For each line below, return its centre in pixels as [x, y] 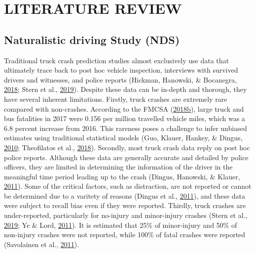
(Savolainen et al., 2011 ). [42, 244]
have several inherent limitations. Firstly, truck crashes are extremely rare [116, 99]
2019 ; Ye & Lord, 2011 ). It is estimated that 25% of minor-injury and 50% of [121, 225]
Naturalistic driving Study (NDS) [92, 39]
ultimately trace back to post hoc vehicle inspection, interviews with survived [121, 70]
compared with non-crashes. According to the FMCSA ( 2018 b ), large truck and [124, 108]
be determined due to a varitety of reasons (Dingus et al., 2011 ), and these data [125, 195]
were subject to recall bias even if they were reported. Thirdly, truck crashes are [125, 205]
